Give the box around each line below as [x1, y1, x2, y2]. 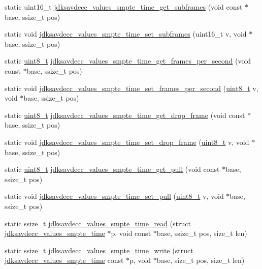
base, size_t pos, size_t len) [156, 255, 245, 265]
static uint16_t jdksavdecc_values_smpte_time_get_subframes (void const [5, 2, 243, 12]
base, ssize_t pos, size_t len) [156, 228, 247, 238]
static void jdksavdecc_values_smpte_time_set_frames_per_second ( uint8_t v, [5, 82, 258, 93]
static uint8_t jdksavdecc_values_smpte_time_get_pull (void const [5, 164, 220, 174]
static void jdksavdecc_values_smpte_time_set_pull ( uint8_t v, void [5, 191, 224, 201]
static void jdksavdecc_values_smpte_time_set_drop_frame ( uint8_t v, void [5, 136, 249, 147]
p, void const [111, 228, 151, 238]
